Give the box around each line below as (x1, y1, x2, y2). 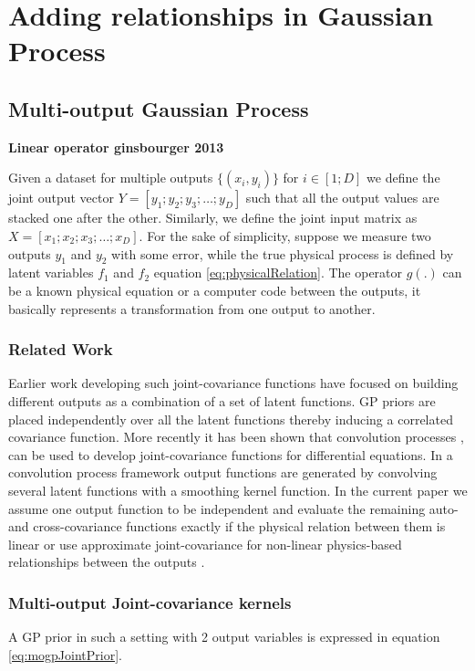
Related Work (8, 338, 113, 361)
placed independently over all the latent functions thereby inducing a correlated (8, 409, 453, 428)
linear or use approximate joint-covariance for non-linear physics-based (8, 534, 402, 553)
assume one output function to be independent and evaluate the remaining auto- (8, 498, 459, 518)
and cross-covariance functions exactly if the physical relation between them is (8, 517, 446, 536)
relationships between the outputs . (8, 552, 205, 571)
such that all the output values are (245, 188, 439, 207)
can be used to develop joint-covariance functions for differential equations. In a (8, 445, 453, 464)
